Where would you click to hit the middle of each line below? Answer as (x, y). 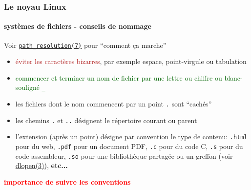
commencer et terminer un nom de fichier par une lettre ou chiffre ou (119, 77)
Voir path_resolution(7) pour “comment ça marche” (85, 45)
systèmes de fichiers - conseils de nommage (78, 26)
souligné (27, 87)
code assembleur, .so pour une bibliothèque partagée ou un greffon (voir (124, 156)
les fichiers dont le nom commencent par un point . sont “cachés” (114, 104)
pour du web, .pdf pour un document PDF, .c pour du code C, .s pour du (129, 146)
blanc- (233, 77)
